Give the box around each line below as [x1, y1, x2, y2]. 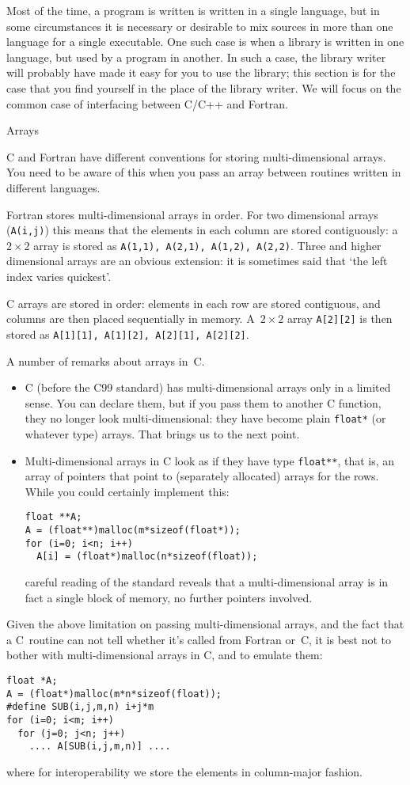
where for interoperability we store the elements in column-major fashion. [6, 763, 363, 779]
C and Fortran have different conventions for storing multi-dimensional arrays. [6, 148, 386, 165]
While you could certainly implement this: [25, 483, 230, 499]
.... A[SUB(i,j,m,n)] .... [28, 741, 171, 753]
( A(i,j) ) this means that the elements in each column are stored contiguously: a [6, 222, 398, 238]
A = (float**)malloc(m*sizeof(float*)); [25, 525, 241, 537]
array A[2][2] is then [287, 310, 393, 327]
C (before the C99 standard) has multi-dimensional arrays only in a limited [25, 379, 391, 396]
